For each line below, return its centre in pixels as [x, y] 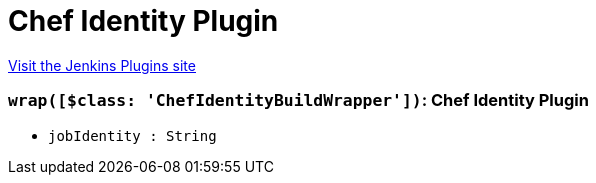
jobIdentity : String [132, 135]
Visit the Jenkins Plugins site [102, 65]
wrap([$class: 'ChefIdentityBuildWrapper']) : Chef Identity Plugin [298, 100]
